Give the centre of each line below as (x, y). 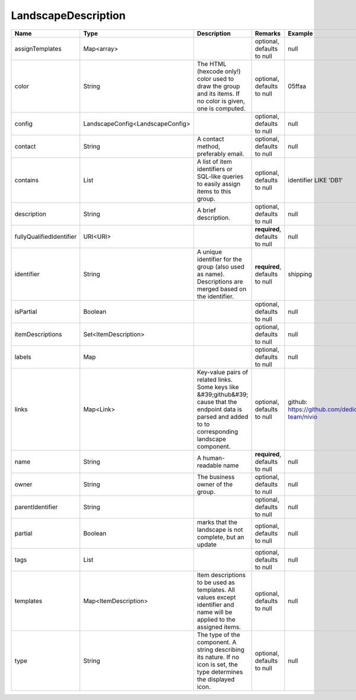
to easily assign (218, 184)
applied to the (216, 619)
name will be (214, 612)
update (206, 544)
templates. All (216, 589)
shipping (300, 274)
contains (26, 180)
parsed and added (223, 417)
